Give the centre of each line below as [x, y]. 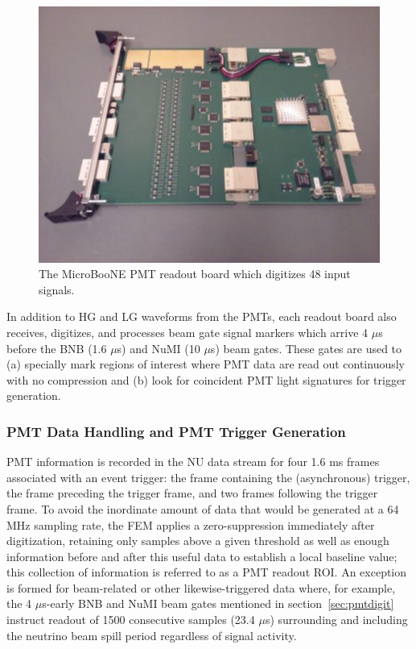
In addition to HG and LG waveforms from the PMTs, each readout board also [202, 316]
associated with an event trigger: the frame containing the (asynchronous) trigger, [208, 477]
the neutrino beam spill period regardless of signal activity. [152, 635]
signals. [57, 289]
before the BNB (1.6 [57, 348]
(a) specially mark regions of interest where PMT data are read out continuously [206, 364]
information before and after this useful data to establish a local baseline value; [202, 556]
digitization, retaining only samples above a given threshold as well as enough [198, 541]
